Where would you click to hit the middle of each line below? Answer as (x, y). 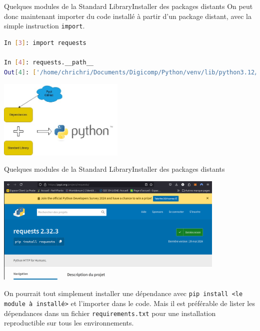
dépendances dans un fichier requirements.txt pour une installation (110, 313)
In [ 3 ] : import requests (45, 43)
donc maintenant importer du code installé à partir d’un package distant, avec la (128, 16)
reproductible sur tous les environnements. (69, 323)
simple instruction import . (44, 26)
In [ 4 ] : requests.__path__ (49, 63)
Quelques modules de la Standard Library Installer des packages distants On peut (128, 6)
